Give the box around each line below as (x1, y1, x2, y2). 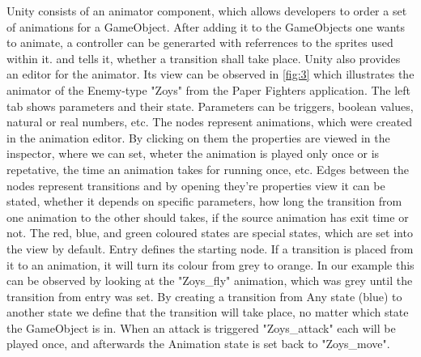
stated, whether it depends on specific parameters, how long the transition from (6, 193, 402, 210)
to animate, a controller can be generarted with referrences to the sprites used (6, 34, 393, 51)
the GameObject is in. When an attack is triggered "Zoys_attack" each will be (6, 319, 396, 336)
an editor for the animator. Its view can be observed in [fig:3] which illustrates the (6, 66, 415, 83)
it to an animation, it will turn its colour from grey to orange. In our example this (6, 256, 415, 273)
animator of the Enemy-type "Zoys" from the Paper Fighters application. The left (6, 81, 411, 98)
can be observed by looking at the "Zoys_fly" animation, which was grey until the (6, 272, 413, 289)
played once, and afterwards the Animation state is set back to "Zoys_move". (6, 335, 390, 352)
